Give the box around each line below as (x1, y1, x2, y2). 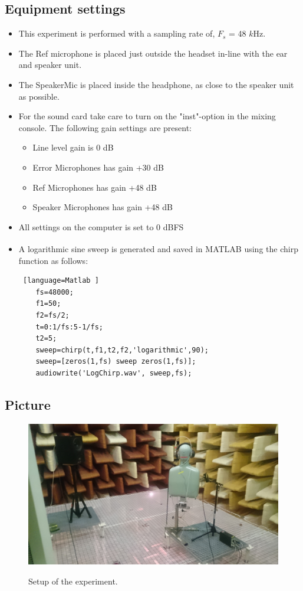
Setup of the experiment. (28, 574, 118, 587)
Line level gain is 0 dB (32, 141, 114, 154)
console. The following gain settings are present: (18, 121, 192, 133)
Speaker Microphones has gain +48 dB (32, 201, 173, 213)
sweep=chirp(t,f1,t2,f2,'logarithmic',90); (35, 345, 209, 354)
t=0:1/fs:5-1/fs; (35, 322, 103, 331)
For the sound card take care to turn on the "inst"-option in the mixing (18, 110, 276, 122)
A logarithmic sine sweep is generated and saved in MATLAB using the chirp (18, 242, 298, 254)
